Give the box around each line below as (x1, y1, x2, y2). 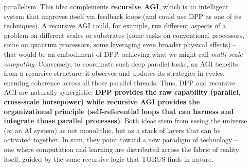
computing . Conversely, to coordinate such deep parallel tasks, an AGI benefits (4, 58, 238, 68)
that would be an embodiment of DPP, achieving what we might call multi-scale (4, 49, 243, 59)
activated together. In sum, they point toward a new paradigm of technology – (4, 134, 238, 145)
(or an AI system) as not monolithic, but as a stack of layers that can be (4, 125, 221, 135)
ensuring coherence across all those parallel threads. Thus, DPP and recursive (4, 77, 235, 87)
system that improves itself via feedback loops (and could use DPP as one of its (4, 11, 242, 21)
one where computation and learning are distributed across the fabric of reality (4, 144, 239, 154)
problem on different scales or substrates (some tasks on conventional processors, (4, 30, 245, 40)
